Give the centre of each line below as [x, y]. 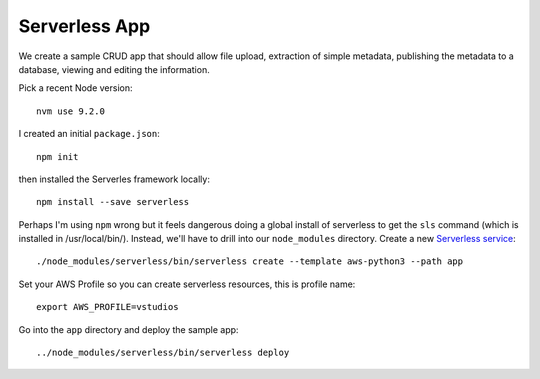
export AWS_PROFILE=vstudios [107, 307]
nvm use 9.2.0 [70, 111]
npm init [57, 156]
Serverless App [84, 26]
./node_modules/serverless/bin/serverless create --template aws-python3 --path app [250, 261]
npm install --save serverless [113, 202]
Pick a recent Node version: [76, 88]
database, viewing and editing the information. [114, 69]
